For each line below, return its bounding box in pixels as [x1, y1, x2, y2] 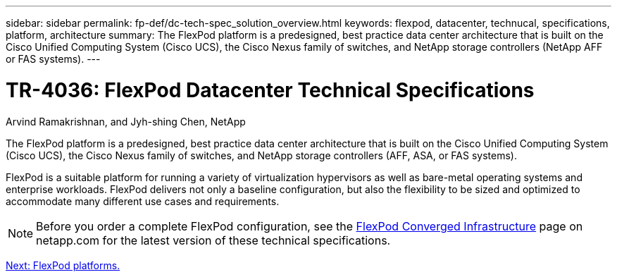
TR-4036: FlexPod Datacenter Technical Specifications [6, 78, 535, 102]
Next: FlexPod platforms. [6, 259, 120, 271]
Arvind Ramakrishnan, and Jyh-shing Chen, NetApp [6, 115, 246, 128]
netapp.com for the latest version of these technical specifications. [36, 233, 391, 247]
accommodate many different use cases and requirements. [6, 195, 280, 207]
